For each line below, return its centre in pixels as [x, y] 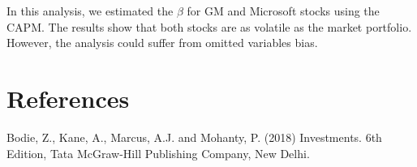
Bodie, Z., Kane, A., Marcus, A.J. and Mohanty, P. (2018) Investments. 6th [194, 137]
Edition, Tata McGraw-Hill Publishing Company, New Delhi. [158, 153]
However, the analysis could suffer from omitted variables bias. [162, 43]
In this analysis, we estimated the [90, 11]
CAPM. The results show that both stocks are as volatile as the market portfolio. [209, 26]
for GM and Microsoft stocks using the [283, 11]
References [68, 98]
